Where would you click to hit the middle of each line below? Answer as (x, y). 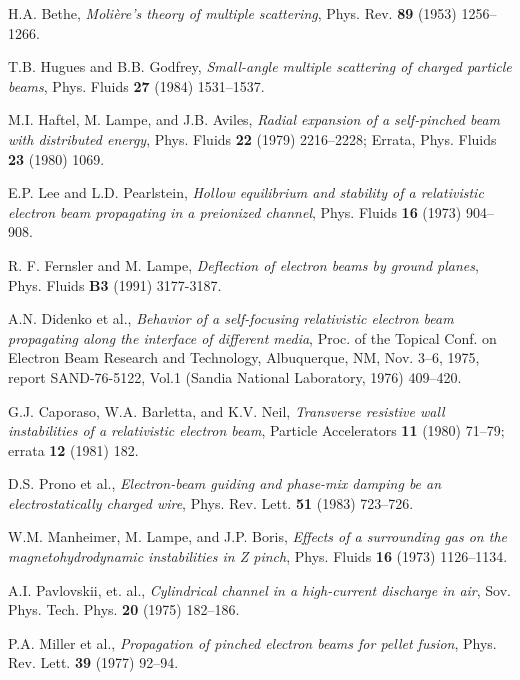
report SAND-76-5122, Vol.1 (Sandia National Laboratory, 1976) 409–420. (235, 376)
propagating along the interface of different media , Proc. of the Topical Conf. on (252, 337)
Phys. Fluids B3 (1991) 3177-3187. (115, 284)
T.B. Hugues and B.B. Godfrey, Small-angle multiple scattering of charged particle (260, 66)
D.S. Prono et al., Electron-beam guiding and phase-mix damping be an (225, 483)
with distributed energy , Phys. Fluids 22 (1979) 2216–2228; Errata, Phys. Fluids (252, 138)
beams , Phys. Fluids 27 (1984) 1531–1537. (136, 85)
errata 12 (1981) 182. (73, 449)
